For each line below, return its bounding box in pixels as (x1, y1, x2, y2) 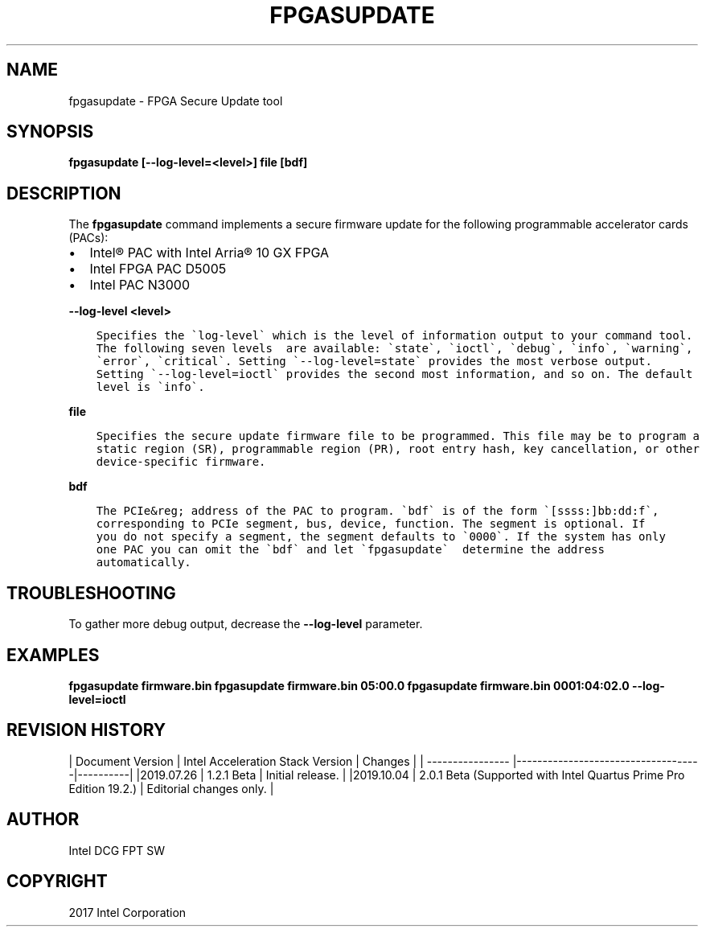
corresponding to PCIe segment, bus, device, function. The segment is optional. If (96, 517, 646, 531)
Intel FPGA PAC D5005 (89, 261, 227, 277)
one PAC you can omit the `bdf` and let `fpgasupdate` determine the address (96, 543, 605, 557)
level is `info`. (96, 380, 205, 394)
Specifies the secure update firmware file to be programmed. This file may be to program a (96, 430, 700, 443)
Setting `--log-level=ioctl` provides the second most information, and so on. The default (96, 368, 693, 381)
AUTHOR (6, 809, 80, 830)
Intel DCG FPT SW (68, 843, 166, 857)
